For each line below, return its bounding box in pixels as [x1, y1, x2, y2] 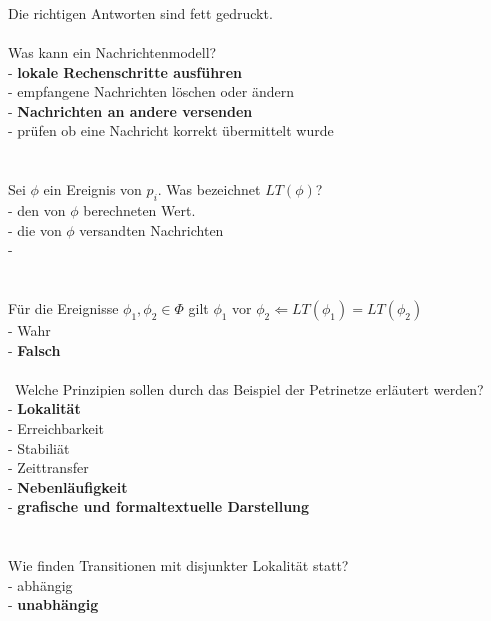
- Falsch [8, 339, 61, 360]
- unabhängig [8, 594, 99, 615]
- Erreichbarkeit [8, 418, 104, 438]
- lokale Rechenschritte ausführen [8, 61, 243, 82]
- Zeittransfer [8, 457, 89, 478]
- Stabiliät [8, 437, 70, 458]
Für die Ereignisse [8, 298, 119, 319]
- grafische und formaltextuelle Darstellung [8, 496, 310, 517]
